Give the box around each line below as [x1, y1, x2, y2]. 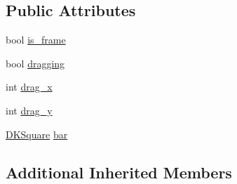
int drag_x [6, 79, 53, 94]
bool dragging [6, 55, 65, 70]
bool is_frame [6, 32, 66, 47]
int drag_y [6, 103, 53, 117]
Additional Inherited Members [6, 161, 232, 183]
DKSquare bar [6, 126, 68, 141]
